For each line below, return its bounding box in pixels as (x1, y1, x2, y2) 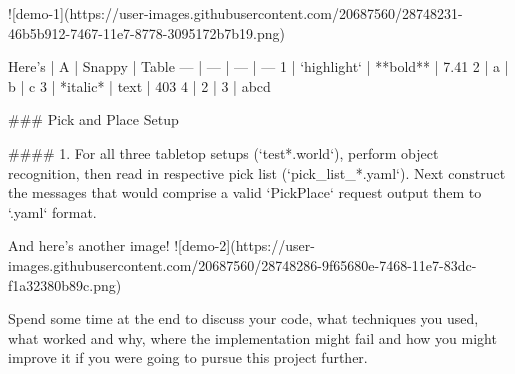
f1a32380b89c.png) (8, 274, 122, 295)
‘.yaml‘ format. (8, 201, 97, 222)
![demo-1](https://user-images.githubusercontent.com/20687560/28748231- (8, 3, 463, 23)
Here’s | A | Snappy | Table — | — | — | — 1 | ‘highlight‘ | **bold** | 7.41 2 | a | (8, 56, 509, 77)
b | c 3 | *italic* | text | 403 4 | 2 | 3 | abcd (8, 75, 271, 96)
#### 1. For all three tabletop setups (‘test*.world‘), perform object (8, 142, 439, 163)
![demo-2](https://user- (174, 235, 315, 256)
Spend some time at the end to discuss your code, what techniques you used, (8, 308, 479, 329)
